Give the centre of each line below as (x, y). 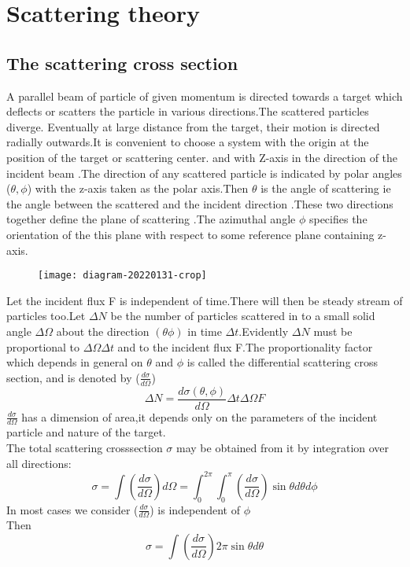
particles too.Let (46, 316)
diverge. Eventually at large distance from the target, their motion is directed (193, 126)
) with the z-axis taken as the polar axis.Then (138, 188)
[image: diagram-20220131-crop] (122, 276)
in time (205, 331)
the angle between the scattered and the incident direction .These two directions (200, 203)
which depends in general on (75, 362)
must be (333, 331)
